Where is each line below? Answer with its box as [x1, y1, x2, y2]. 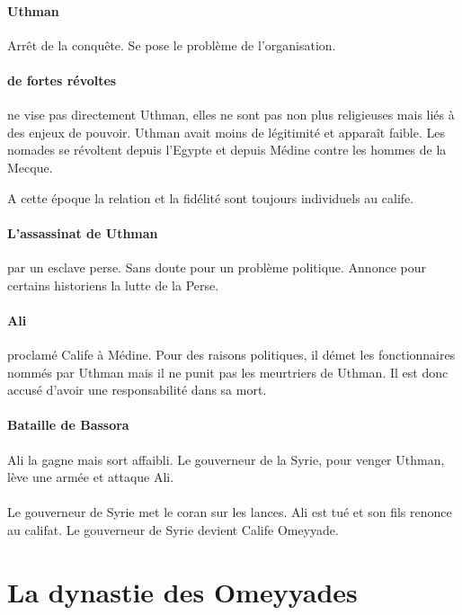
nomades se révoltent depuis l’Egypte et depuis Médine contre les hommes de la [7, 140, 447, 159]
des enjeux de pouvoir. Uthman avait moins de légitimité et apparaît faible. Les [7, 122, 446, 141]
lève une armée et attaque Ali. [7, 468, 174, 486]
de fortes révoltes [7, 70, 117, 89]
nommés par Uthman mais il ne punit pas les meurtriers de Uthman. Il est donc [7, 362, 449, 381]
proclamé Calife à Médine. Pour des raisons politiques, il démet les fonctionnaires [7, 344, 456, 363]
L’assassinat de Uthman [7, 223, 158, 242]
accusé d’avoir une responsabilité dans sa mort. [7, 380, 267, 399]
